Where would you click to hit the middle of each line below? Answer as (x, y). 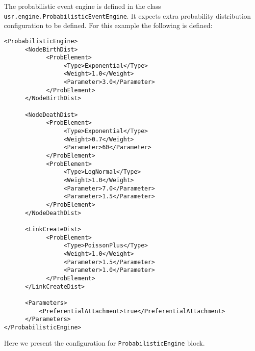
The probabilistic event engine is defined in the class (83, 6)
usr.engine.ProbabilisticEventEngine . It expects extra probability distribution (127, 15)
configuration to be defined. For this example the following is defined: (108, 25)
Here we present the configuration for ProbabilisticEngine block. (104, 343)
